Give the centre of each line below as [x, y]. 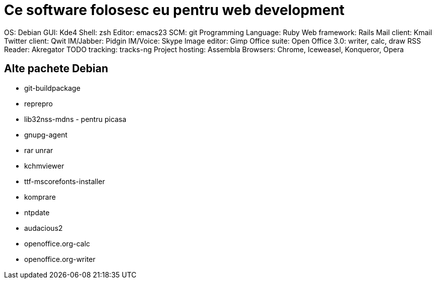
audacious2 [43, 228]
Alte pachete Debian [56, 69]
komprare [40, 197]
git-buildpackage [52, 88]
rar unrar [39, 150]
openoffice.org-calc [57, 243]
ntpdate [37, 212]
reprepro [38, 103]
